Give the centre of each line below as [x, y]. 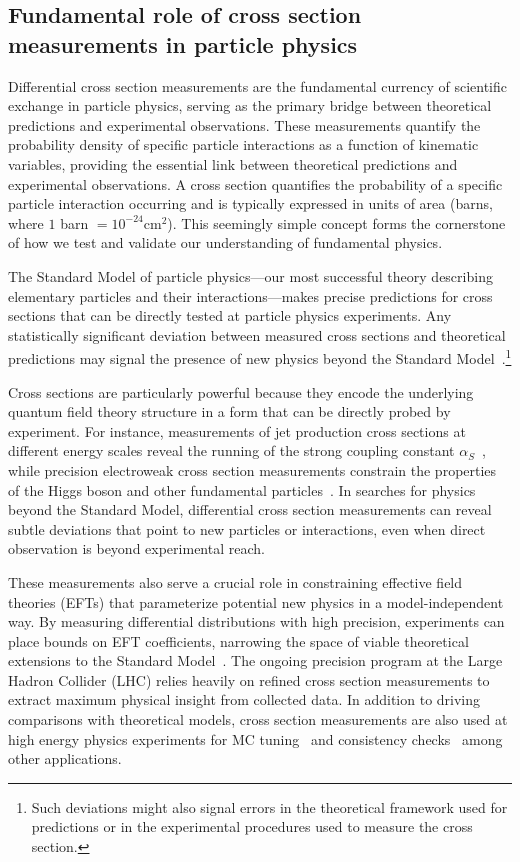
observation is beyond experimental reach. [136, 548]
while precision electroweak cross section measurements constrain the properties [252, 469]
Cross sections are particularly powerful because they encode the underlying [241, 391]
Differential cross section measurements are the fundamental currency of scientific [257, 85]
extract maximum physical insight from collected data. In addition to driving [244, 699]
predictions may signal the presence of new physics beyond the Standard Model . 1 [260, 356]
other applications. [65, 758]
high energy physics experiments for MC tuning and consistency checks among [255, 738]
